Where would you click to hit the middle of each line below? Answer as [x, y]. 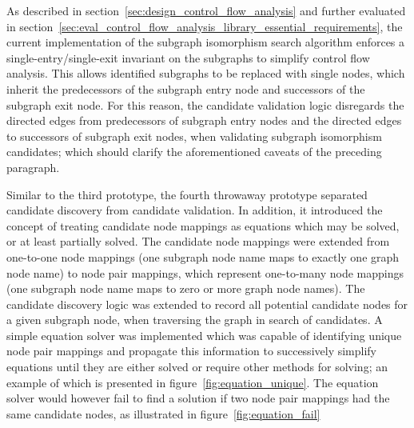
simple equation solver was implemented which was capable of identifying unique [204, 335]
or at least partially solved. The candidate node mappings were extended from [198, 241]
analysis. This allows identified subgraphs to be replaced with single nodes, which [206, 73]
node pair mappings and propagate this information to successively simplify [192, 351]
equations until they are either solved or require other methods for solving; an [197, 367]
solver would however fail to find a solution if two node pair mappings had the [198, 398]
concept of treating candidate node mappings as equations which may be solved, [203, 225]
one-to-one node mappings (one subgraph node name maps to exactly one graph [203, 256]
